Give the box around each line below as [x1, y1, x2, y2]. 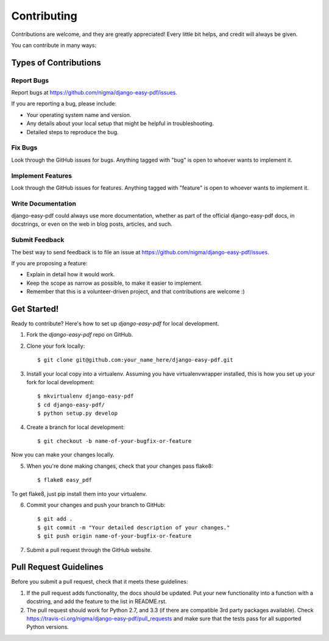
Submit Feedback [11, 235, 65, 244]
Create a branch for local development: [26, 423, 125, 431]
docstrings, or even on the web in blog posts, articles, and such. [11, 220, 173, 228]
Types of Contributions [11, 57, 101, 68]
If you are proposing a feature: [11, 260, 88, 267]
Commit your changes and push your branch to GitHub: [26, 501, 166, 509]
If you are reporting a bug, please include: [11, 100, 117, 107]
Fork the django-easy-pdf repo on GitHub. [26, 331, 133, 338]
